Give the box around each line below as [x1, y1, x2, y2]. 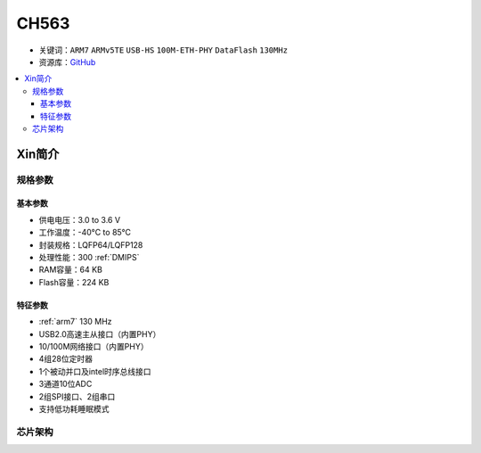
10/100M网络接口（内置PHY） [38, 341, 149, 351]
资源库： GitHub [38, 56, 96, 67]
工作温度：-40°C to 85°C [38, 227, 132, 238]
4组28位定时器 [38, 353, 94, 365]
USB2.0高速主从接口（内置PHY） [38, 328, 161, 339]
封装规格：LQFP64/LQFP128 [38, 239, 143, 250]
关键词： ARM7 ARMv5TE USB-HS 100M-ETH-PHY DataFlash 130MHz [38, 45, 289, 55]
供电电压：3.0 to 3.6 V [38, 214, 120, 225]
